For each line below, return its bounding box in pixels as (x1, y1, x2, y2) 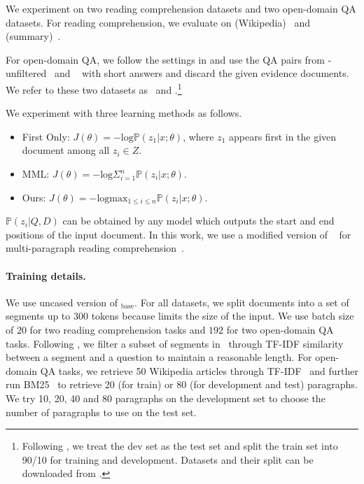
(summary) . (6, 29, 61, 43)
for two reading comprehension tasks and (29, 322, 206, 336)
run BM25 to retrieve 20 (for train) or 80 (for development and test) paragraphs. (6, 377, 358, 392)
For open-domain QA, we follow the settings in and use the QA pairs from (6, 52, 325, 66)
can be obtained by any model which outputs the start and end (62, 213, 335, 228)
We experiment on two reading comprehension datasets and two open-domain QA (6, 1, 356, 15)
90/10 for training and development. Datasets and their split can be (22, 452, 314, 467)
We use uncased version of (6, 294, 118, 309)
